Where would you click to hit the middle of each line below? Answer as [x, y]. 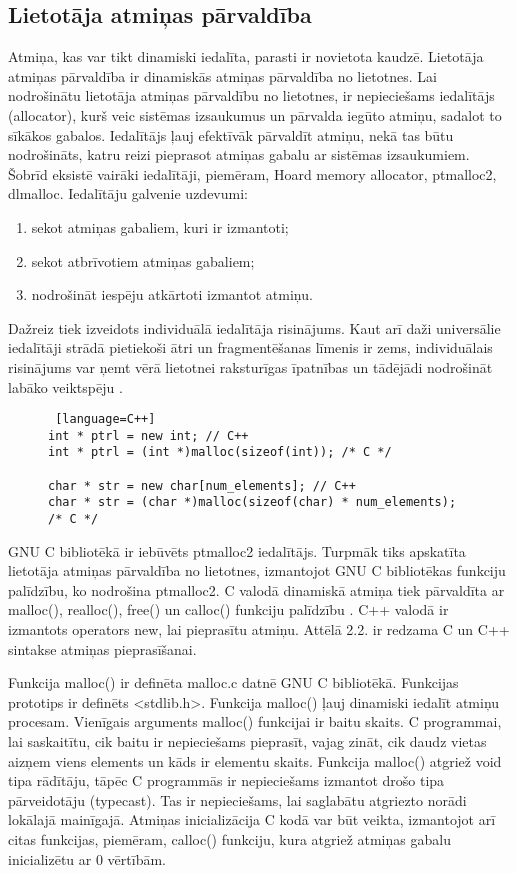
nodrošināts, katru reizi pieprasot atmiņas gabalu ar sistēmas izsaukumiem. [239, 154]
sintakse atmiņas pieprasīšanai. [102, 648]
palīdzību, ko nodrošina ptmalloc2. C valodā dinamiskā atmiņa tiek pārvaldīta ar [256, 589]
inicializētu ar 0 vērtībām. [87, 858]
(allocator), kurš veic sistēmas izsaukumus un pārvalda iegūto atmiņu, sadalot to [255, 114]
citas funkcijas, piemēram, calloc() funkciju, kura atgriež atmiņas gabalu [229, 839]
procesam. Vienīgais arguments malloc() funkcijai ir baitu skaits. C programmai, [255, 721]
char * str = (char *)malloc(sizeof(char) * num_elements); [252, 502]
